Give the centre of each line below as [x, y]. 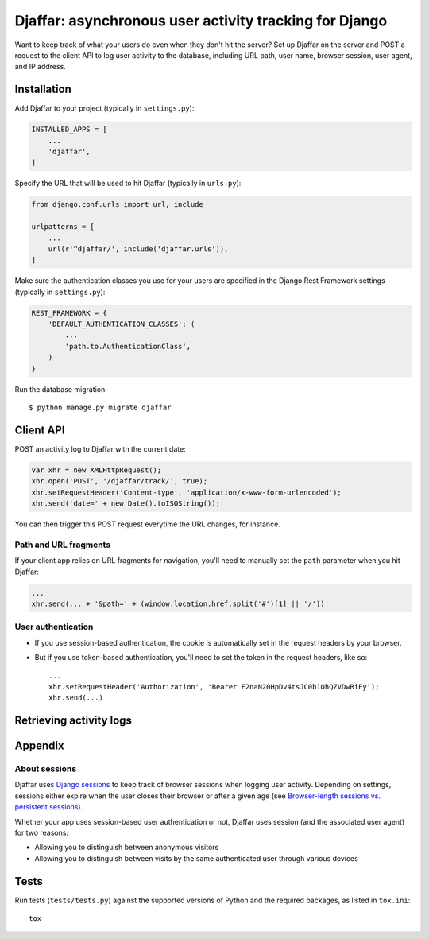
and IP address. [41, 67]
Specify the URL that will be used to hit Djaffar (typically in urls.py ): [128, 184]
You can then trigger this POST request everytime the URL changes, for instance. [148, 524]
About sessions [46, 769]
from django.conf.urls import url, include [118, 204]
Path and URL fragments [63, 545]
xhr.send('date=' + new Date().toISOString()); [126, 504]
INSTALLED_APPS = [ [69, 130]
